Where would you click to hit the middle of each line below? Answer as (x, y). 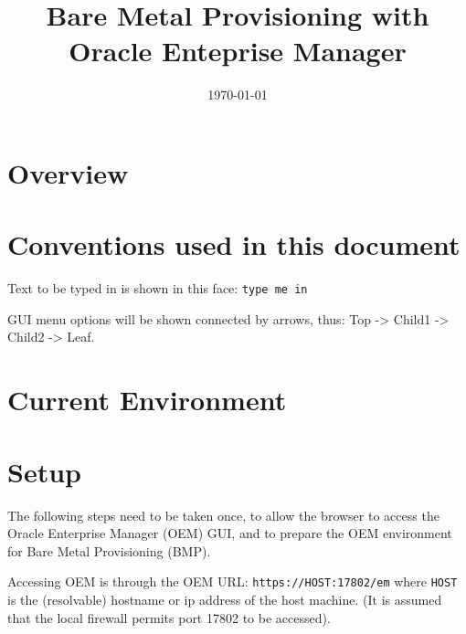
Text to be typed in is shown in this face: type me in (158, 288)
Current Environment (147, 400)
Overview (68, 172)
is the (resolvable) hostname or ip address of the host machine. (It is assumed (225, 599)
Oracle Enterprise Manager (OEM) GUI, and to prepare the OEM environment (230, 533)
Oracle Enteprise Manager (238, 51)
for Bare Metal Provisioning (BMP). (109, 550)
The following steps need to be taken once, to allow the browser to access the (223, 515)
